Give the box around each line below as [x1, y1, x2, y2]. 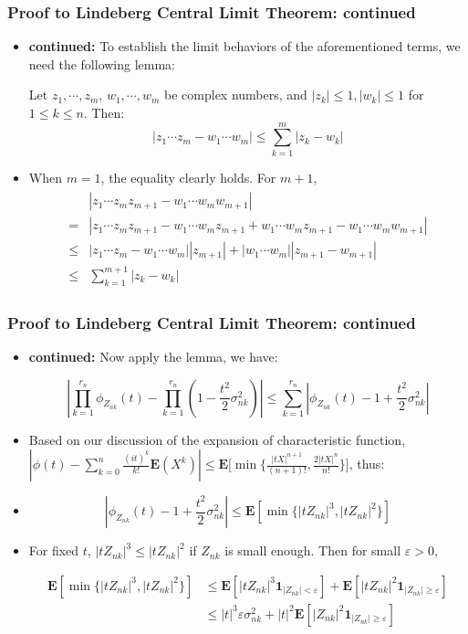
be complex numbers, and [164, 85, 307, 104]
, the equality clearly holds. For [100, 167, 276, 186]
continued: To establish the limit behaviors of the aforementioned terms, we [28, 37, 461, 56]
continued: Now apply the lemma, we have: [28, 346, 278, 365]
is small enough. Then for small [224, 541, 401, 560]
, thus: [348, 454, 385, 473]
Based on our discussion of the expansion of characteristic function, [28, 429, 406, 449]
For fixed [28, 541, 79, 560]
